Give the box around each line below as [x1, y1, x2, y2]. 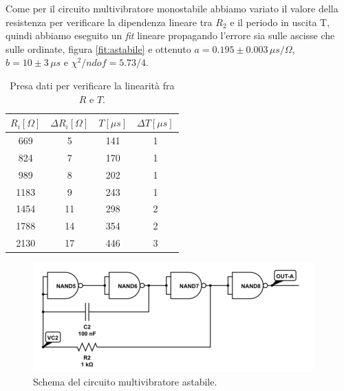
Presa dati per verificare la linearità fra [10, 78, 175, 92]
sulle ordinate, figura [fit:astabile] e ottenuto [6, 41, 191, 56]
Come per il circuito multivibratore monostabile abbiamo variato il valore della [6, 1, 338, 15]
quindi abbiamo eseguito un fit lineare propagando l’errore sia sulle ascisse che [6, 28, 335, 43]
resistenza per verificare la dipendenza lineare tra [6, 14, 213, 29]
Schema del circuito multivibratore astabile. [33, 374, 217, 388]
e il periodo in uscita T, [230, 14, 330, 29]
